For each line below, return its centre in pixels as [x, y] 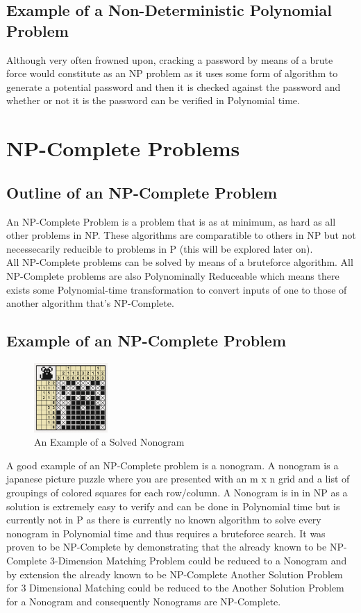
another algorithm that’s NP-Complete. [90, 303]
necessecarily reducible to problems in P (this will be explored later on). [160, 248]
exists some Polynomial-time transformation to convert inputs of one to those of [177, 289]
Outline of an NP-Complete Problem [142, 192]
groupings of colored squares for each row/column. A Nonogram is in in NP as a [177, 492]
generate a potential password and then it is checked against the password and [174, 86]
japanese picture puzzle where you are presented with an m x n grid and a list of [178, 479]
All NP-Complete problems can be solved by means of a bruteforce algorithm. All [180, 262]
